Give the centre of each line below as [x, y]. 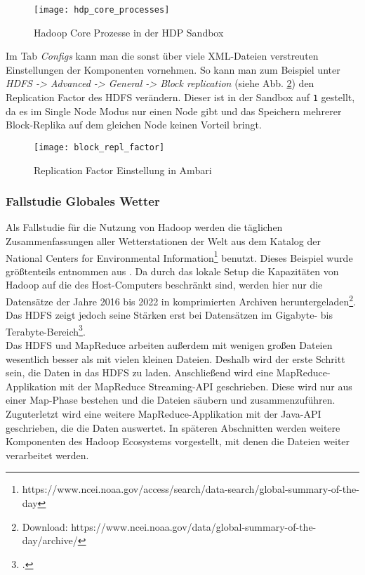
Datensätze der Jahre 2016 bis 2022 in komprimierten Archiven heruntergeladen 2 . [181, 300]
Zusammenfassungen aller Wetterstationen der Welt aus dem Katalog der [163, 240]
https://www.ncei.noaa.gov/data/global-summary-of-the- [194, 526]
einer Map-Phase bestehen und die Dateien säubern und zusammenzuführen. [171, 400]
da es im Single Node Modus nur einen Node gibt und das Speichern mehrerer [174, 111]
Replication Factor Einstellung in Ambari [123, 170]
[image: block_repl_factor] [99, 147]
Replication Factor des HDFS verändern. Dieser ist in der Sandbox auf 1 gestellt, [180, 97]
